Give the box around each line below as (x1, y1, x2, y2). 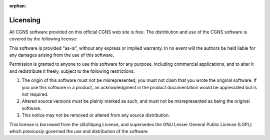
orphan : (9, 3, 26, 8)
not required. (21, 91, 48, 97)
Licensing (9, 15, 41, 24)
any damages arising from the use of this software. (9, 52, 114, 58)
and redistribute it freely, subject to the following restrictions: (9, 68, 135, 74)
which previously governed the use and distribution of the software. (9, 128, 149, 134)
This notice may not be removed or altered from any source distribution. (21, 112, 170, 118)
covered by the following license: (9, 36, 77, 42)
